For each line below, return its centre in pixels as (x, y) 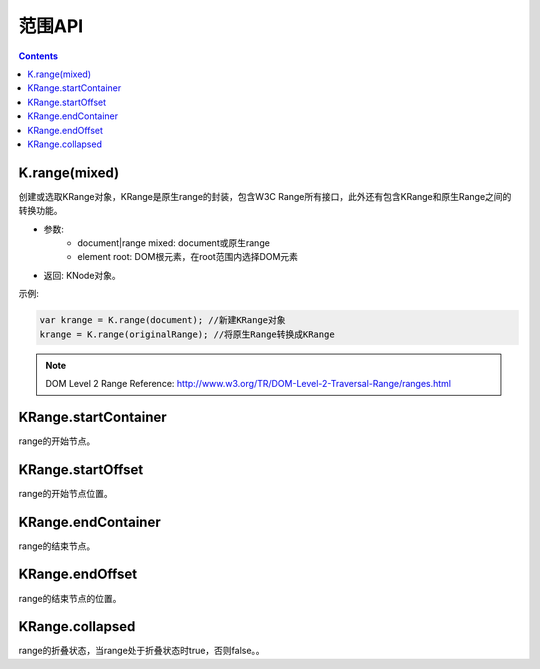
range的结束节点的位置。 (70, 598)
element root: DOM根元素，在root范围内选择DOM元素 (188, 257)
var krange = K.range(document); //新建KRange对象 (162, 320)
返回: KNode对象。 (82, 275)
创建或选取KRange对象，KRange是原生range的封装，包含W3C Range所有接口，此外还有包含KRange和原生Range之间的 (265, 196)
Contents (38, 56)
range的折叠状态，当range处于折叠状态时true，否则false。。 (141, 651)
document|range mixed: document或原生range (173, 242)
